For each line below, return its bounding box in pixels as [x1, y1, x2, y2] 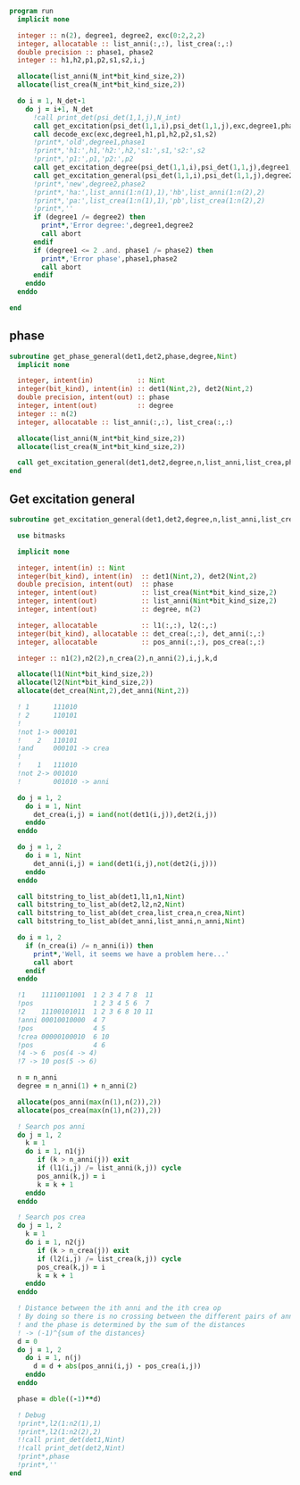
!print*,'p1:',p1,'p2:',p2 [32, 154, 134, 163]
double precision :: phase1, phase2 [17, 47, 154, 56]
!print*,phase [17, 1452, 70, 1462]
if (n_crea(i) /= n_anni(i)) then [25, 941, 154, 950]
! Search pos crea [17, 1213, 87, 1222]
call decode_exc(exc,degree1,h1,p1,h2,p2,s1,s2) [32, 129, 218, 138]
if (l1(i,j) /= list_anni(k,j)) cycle [37, 1164, 181, 1172]
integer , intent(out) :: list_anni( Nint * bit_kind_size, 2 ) [17, 597, 278, 605]
